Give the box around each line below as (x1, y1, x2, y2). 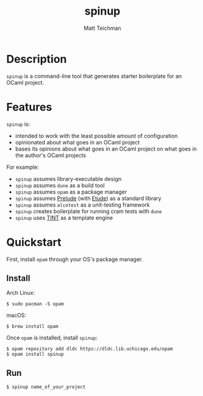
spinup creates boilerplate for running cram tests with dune (15, 207, 162, 214)
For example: (6, 163, 40, 171)
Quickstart (6, 235, 62, 249)
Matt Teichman (84, 24, 121, 32)
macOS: (6, 312, 26, 319)
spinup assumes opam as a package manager (15, 188, 127, 196)
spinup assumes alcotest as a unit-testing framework (15, 201, 151, 208)
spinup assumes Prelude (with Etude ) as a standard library (15, 194, 162, 202)
